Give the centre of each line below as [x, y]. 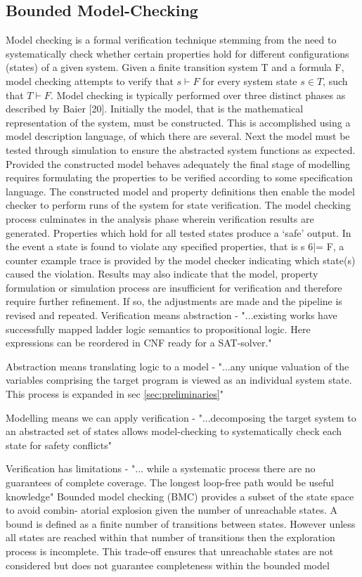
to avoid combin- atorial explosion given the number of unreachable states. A [172, 510]
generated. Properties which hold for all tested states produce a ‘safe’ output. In [179, 232]
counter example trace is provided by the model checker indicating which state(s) [181, 260]
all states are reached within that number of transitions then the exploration [170, 537]
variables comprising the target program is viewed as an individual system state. [179, 380]
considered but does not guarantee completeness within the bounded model [168, 565]
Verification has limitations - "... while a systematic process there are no [161, 468]
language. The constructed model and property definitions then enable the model [180, 191]
